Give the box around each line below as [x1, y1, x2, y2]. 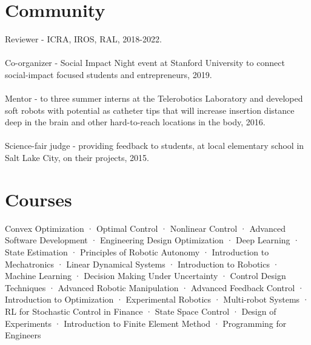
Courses [5, 186, 72, 211]
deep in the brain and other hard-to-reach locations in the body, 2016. [5, 116, 266, 128]
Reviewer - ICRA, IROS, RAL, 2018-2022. [5, 33, 162, 45]
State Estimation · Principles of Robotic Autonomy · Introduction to [5, 245, 269, 258]
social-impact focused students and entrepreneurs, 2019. [5, 68, 212, 80]
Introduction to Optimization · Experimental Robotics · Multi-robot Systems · [5, 293, 309, 306]
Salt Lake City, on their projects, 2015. [5, 151, 149, 164]
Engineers [5, 329, 41, 341]
